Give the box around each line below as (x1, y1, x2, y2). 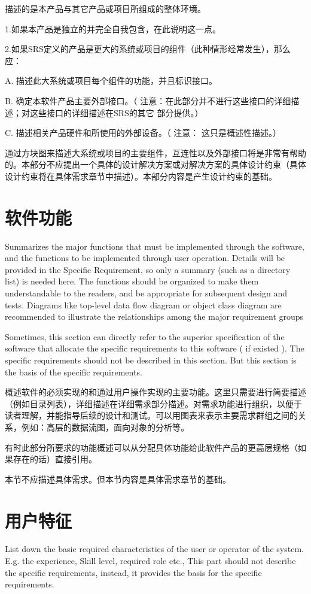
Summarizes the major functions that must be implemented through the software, (5, 240, 304, 252)
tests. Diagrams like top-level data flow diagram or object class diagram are (5, 298, 282, 311)
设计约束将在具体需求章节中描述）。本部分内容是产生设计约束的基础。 (5, 169, 277, 182)
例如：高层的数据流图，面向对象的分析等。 (21, 420, 189, 433)
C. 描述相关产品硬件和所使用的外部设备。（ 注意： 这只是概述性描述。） (5, 126, 281, 139)
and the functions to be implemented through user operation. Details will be (5, 251, 285, 264)
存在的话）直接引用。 (13, 453, 97, 465)
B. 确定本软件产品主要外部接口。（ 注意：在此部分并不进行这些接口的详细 (5, 94, 291, 107)
